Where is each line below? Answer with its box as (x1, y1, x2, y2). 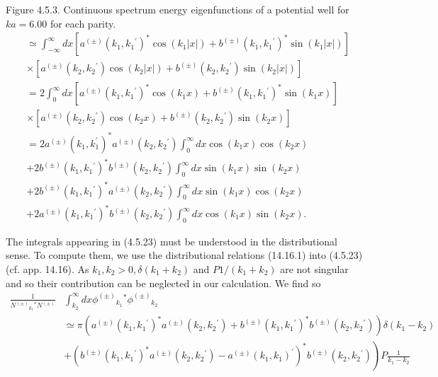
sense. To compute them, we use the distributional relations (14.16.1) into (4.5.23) (6, 248, 363, 262)
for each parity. (50, 16, 116, 30)
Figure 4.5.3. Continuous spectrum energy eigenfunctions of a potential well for (6, 2, 349, 16)
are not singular (280, 262, 349, 277)
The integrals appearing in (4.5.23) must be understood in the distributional (6, 233, 337, 248)
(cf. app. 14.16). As (6, 262, 89, 277)
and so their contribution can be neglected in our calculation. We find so (6, 275, 321, 290)
